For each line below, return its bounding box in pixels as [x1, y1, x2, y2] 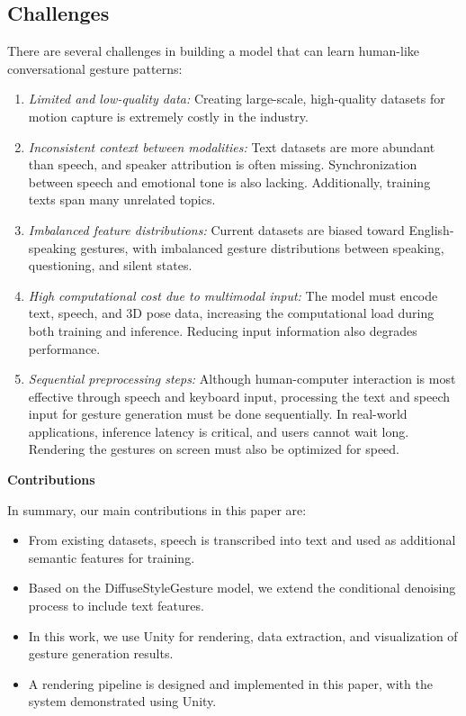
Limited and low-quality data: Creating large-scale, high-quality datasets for [28, 89, 445, 108]
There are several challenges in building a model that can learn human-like [7, 41, 420, 60]
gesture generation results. [28, 644, 174, 663]
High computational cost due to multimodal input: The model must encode [28, 285, 438, 304]
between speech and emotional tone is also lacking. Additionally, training [28, 172, 431, 191]
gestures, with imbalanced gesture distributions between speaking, [80, 238, 444, 257]
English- [408, 220, 454, 239]
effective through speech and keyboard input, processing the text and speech [28, 386, 451, 405]
